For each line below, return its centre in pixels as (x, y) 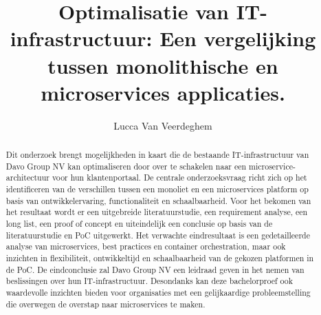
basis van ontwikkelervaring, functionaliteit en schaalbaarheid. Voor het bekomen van (158, 200)
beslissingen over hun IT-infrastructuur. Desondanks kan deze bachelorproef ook (150, 281)
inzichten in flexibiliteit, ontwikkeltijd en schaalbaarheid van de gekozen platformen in (160, 257)
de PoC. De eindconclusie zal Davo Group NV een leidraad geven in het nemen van (155, 269)
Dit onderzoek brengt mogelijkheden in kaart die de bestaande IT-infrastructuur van (157, 155)
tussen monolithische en (163, 65)
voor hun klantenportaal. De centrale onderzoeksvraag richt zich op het (179, 177)
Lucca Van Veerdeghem (163, 125)
